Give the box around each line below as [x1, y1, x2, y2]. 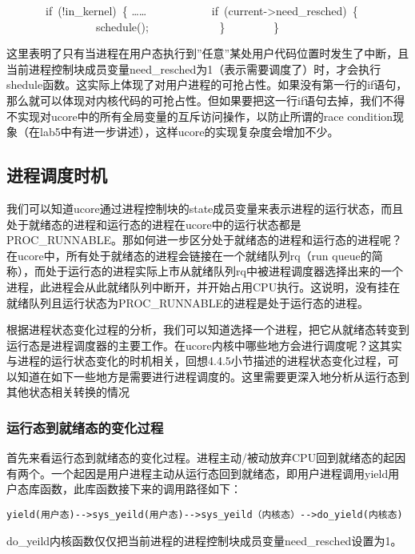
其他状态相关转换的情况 [6, 383, 130, 400]
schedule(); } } [95, 18, 280, 34]
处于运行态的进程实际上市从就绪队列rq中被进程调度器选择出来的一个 [45, 263, 403, 279]
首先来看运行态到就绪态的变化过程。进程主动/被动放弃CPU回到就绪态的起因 [6, 449, 406, 466]
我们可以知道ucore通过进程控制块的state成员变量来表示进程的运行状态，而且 [6, 199, 404, 216]
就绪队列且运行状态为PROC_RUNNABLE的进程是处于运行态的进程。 [6, 294, 369, 311]
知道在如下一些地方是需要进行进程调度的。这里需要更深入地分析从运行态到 [17, 367, 409, 384]
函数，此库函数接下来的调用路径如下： [39, 480, 241, 497]
